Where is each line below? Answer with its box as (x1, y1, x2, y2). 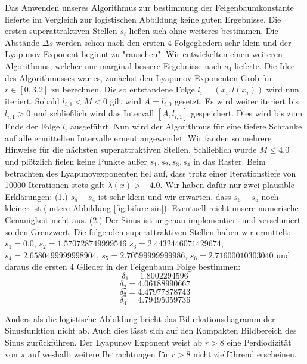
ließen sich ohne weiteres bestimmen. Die (129, 24, 278, 37)
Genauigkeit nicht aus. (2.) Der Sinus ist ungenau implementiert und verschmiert (5, 213, 301, 226)
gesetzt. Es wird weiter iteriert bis (175, 94, 299, 107)
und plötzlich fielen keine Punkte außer (5, 155, 148, 167)
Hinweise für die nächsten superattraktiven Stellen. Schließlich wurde (5, 143, 257, 156)
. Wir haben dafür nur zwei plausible (160, 178, 294, 191)
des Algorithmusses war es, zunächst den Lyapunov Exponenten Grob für (5, 71, 273, 84)
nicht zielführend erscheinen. (193, 347, 297, 360)
